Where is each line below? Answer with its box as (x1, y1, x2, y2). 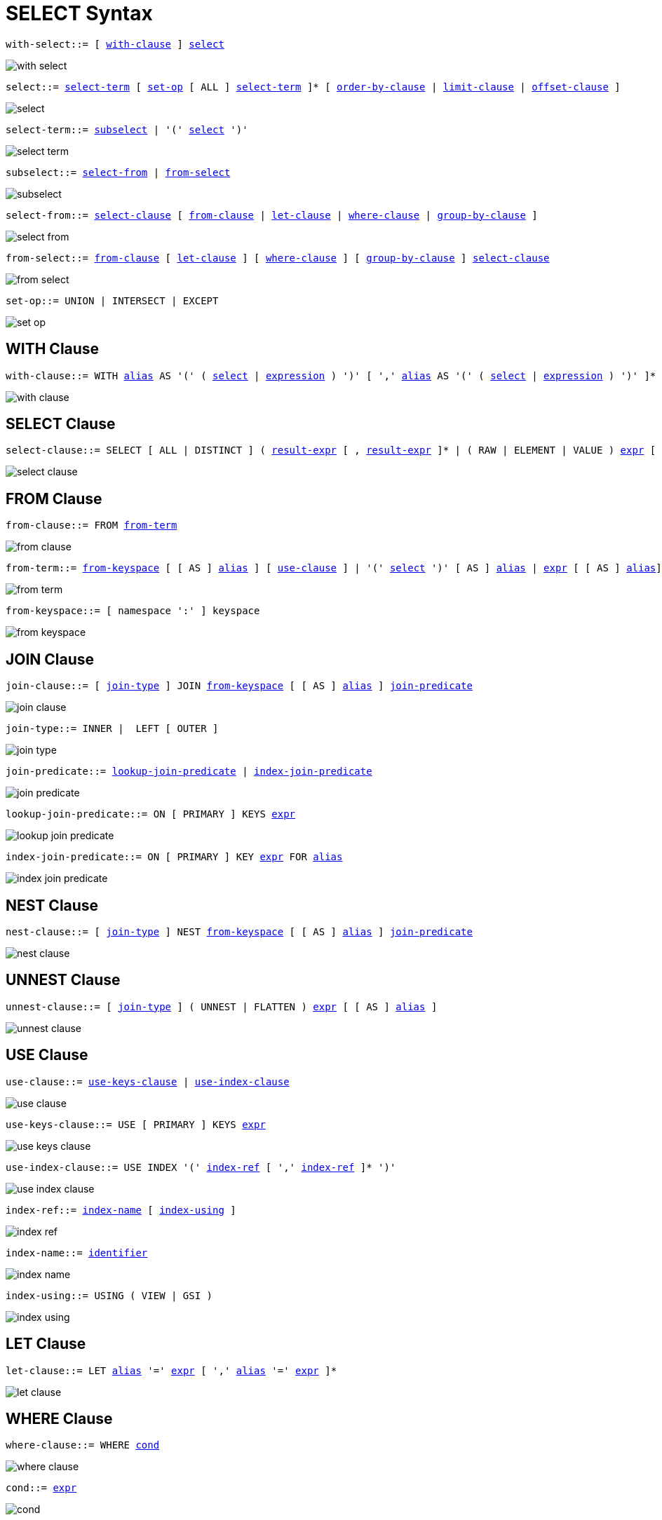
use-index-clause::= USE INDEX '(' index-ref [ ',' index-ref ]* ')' (6, 1161, 396, 1173)
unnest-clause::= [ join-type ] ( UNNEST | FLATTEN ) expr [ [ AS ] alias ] (6, 1000, 438, 1012)
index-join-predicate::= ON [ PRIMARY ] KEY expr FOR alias (6, 851, 343, 863)
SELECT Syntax (6, 1, 153, 25)
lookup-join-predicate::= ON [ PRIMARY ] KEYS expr (6, 808, 296, 820)
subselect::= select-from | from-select (6, 166, 231, 178)
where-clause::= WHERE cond (6, 1439, 160, 1451)
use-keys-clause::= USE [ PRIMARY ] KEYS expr (6, 1118, 266, 1130)
